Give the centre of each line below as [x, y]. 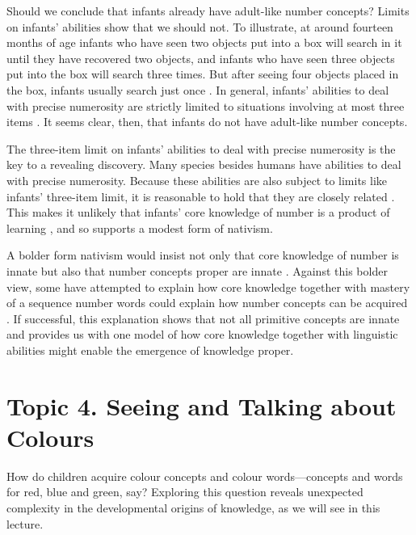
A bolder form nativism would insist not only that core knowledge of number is [203, 255]
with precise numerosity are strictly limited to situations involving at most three [206, 105]
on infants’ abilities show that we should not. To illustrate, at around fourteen [200, 26]
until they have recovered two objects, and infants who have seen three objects [201, 58]
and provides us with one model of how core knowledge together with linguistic [202, 334]
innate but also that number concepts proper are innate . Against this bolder [197, 270]
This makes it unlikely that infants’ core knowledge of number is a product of [198, 212]
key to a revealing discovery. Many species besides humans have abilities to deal [204, 164]
